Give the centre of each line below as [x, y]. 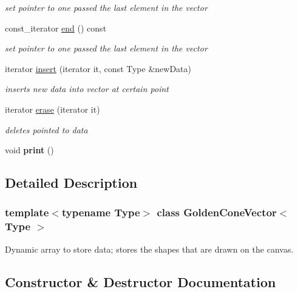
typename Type [101, 212]
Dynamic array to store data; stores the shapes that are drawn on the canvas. [149, 249]
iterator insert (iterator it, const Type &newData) [98, 68]
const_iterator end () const [56, 28]
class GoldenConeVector [217, 212]
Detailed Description [71, 183]
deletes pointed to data [46, 129]
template [27, 212]
